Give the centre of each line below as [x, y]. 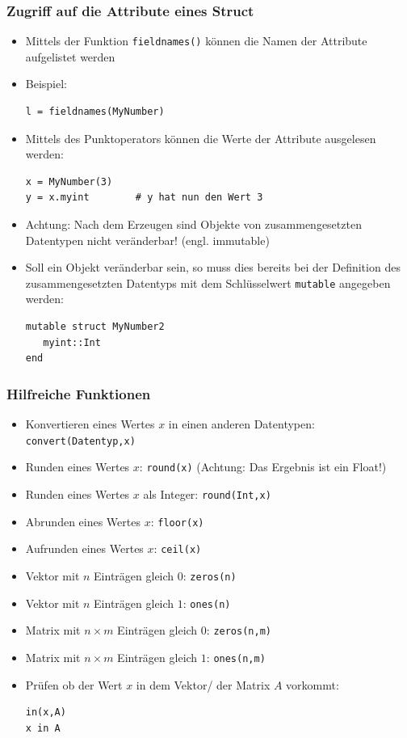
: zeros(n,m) [239, 630]
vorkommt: [313, 684]
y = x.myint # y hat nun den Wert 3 [144, 198]
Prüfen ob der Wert [74, 684]
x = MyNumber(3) [69, 181]
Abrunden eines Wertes [83, 521]
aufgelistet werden [70, 56]
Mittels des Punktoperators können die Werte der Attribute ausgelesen [201, 138]
